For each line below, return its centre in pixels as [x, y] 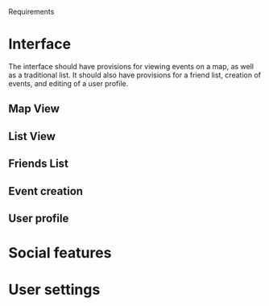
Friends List [38, 164]
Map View [34, 109]
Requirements [31, 12]
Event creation [46, 191]
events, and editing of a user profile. [68, 83]
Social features [60, 253]
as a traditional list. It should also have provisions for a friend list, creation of [135, 75]
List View [32, 136]
